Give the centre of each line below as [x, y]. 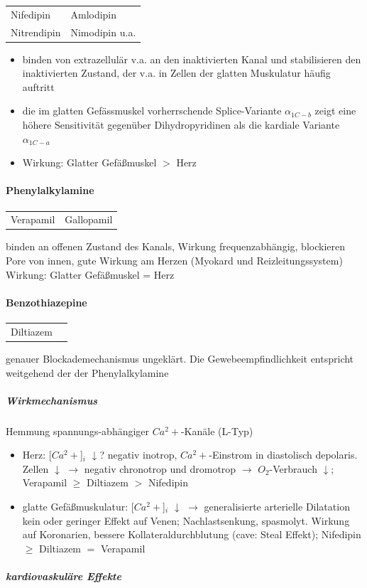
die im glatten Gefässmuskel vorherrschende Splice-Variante [152, 111]
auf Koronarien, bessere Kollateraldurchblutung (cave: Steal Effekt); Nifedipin [192, 534]
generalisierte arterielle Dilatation [277, 507]
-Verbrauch [293, 468]
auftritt [38, 86]
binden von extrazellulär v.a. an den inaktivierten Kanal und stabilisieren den [192, 59]
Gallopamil [89, 219]
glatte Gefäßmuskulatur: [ [78, 507]
